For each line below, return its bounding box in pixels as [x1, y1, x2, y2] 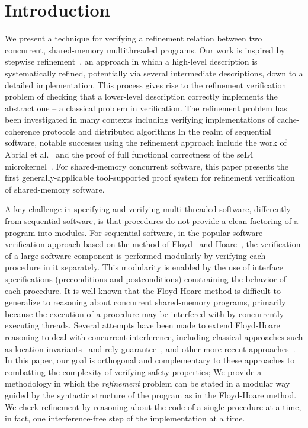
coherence [5, 124, 40, 137]
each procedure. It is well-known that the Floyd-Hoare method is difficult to [5, 284, 281, 296]
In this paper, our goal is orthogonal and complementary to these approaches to [5, 354, 295, 366]
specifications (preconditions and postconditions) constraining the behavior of [5, 273, 287, 285]
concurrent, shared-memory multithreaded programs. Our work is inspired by [5, 43, 285, 56]
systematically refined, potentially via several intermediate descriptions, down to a [5, 66, 303, 79]
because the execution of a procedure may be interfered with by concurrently [5, 307, 284, 320]
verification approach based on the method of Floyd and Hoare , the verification [5, 238, 301, 250]
